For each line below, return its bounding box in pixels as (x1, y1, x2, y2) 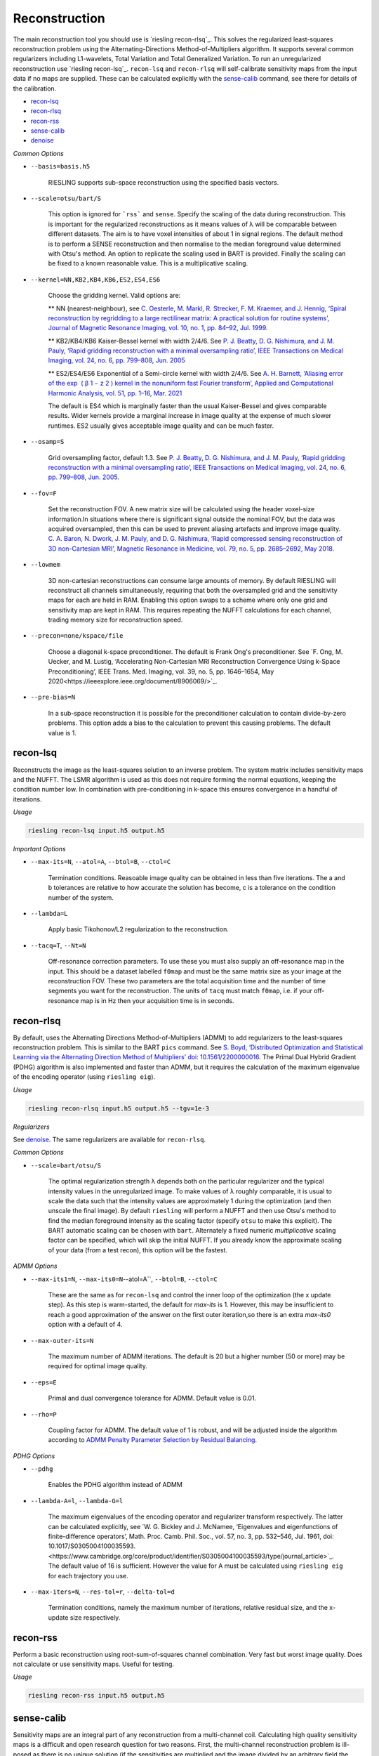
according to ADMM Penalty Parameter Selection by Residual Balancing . (48, 1436, 258, 1444)
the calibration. (13, 84, 57, 93)
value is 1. (48, 728, 77, 737)
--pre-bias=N (30, 693, 76, 702)
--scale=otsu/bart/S (30, 195, 102, 203)
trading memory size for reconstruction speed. (48, 615, 183, 624)
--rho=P (30, 1410, 58, 1418)
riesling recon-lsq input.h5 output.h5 (27, 827, 165, 835)
